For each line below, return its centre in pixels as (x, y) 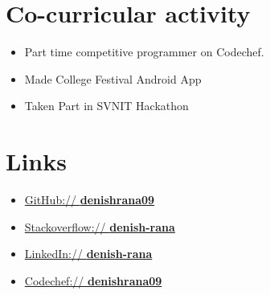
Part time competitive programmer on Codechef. (144, 52)
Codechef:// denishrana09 (93, 280)
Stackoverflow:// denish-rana (100, 226)
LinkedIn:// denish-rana (88, 254)
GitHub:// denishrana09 (90, 200)
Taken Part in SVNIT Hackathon (106, 106)
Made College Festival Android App (113, 78)
